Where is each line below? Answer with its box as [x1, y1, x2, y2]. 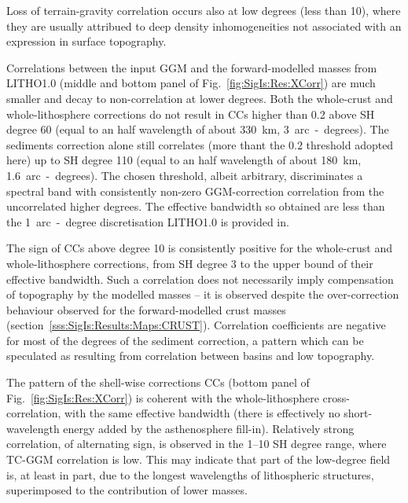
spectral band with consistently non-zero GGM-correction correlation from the [6, 182, 384, 199]
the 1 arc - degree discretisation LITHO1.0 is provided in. [6, 213, 289, 229]
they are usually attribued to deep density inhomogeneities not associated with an [6, 17, 402, 34]
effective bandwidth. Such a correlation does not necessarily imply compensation [6, 270, 394, 287]
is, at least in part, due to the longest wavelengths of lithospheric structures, [6, 466, 374, 483]
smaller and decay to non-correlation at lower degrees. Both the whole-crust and [6, 90, 393, 106]
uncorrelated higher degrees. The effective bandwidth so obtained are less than [6, 198, 385, 215]
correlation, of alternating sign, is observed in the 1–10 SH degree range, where [6, 435, 387, 452]
